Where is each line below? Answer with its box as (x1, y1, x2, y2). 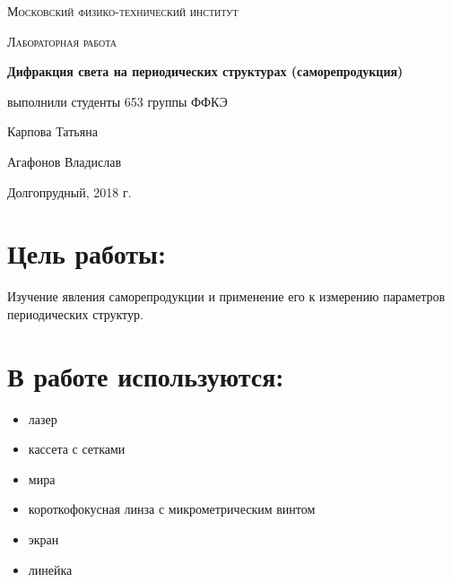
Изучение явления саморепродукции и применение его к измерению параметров (7, 287, 446, 306)
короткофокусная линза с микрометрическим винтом (28, 499, 316, 518)
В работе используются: (7, 357, 284, 394)
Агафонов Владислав (7, 152, 122, 170)
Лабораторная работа (7, 31, 117, 50)
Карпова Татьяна (7, 122, 98, 141)
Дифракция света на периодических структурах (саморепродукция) (7, 62, 404, 81)
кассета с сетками (28, 439, 126, 458)
